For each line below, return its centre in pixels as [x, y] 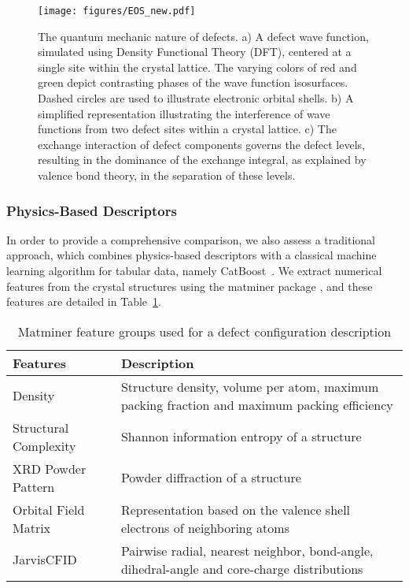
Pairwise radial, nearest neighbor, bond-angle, [247, 550]
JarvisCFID [45, 560]
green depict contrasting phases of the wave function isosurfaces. [193, 82]
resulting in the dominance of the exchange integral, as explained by [202, 160]
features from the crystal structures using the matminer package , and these [190, 286]
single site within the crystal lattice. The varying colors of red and [197, 67]
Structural [41, 427]
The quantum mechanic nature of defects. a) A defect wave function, [203, 36]
